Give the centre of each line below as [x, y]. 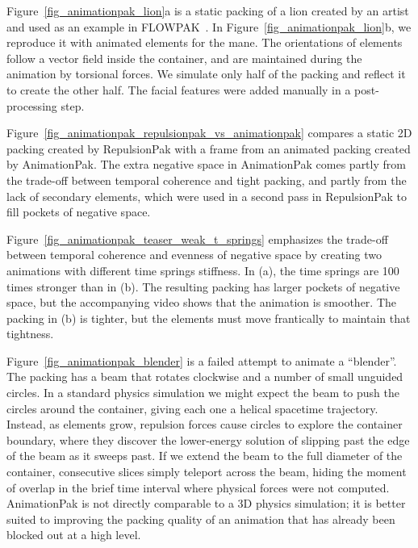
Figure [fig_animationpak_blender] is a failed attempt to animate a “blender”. [202, 360]
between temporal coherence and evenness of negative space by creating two [194, 255]
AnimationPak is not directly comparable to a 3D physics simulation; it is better [206, 503]
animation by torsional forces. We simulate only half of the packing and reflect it [206, 74]
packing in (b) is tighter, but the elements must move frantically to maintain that [209, 318]
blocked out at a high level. [74, 535]
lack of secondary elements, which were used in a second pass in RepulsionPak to [207, 196]
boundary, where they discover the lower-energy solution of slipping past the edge [208, 439]
